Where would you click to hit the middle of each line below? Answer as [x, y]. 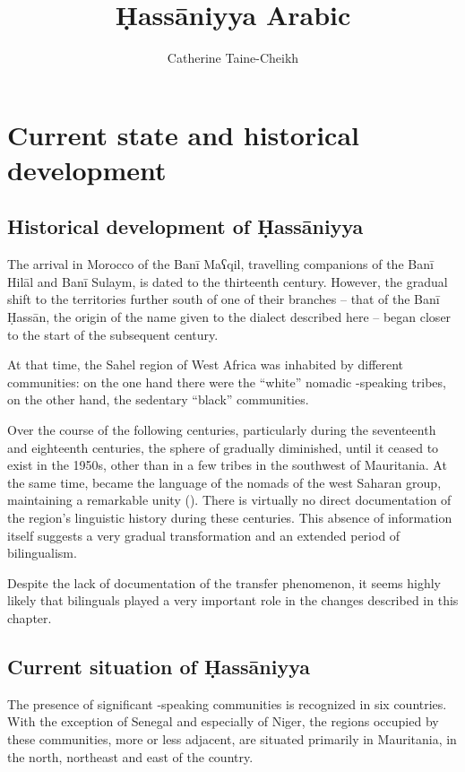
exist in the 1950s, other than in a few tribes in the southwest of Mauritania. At [227, 465]
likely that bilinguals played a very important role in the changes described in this [233, 600]
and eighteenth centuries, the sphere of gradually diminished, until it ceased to [223, 447]
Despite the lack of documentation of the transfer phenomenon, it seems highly [224, 582]
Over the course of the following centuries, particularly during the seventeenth [222, 430]
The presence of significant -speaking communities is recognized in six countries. [227, 703]
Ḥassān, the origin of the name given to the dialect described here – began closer [229, 317]
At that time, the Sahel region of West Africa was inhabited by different [206, 364]
